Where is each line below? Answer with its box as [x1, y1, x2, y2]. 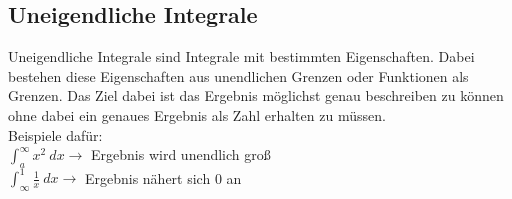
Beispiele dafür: [8, 124, 103, 145]
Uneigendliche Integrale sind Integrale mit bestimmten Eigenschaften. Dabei [8, 46, 475, 67]
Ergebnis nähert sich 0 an [84, 167, 242, 188]
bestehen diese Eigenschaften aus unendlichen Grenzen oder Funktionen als [8, 65, 469, 86]
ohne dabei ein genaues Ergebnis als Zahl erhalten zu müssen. [8, 104, 386, 125]
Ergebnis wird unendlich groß [91, 144, 271, 165]
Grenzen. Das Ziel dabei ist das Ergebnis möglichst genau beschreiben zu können [8, 85, 504, 106]
